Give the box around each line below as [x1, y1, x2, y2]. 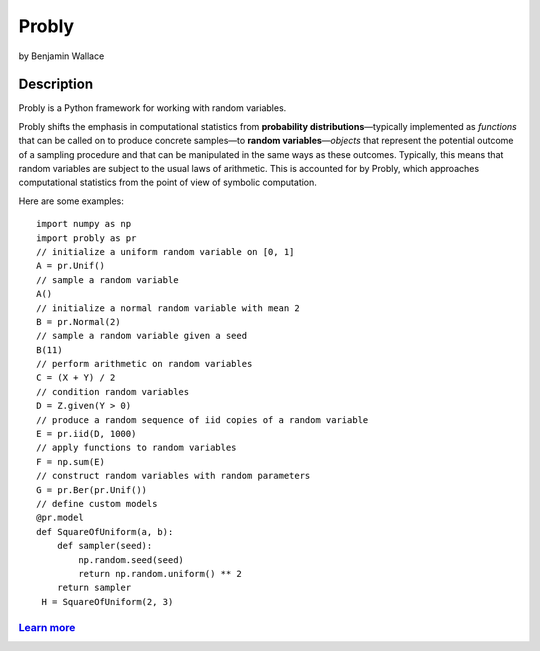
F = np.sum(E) [36, 456, 105, 467]
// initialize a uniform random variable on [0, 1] [36, 246, 295, 257]
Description [18, 76, 94, 93]
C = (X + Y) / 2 [36, 372, 116, 384]
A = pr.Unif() [36, 260, 105, 272]
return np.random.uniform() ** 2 [78, 568, 242, 579]
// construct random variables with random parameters [36, 470, 311, 482]
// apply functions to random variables [36, 442, 237, 454]
